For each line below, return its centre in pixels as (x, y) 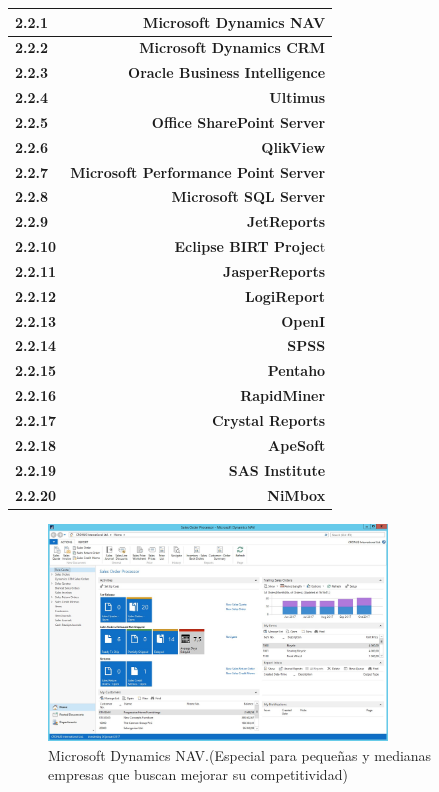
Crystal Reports (268, 420)
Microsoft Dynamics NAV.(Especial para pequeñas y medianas (240, 754)
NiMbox (296, 494)
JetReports (286, 221)
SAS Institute (277, 469)
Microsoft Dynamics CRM (232, 47)
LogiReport (285, 295)
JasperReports (274, 270)
